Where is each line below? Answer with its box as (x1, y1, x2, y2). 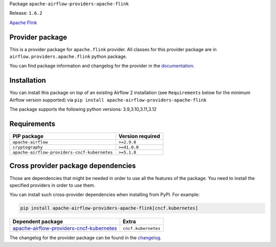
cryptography (12, 145, 43, 150)
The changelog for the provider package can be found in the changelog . (9, 235, 162, 241)
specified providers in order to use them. (9, 182, 96, 188)
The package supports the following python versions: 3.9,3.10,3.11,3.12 (9, 106, 157, 113)
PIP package (12, 133, 43, 140)
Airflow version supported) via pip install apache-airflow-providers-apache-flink (9, 97, 207, 103)
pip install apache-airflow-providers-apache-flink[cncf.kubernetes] (20, 205, 198, 211)
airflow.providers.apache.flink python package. (9, 54, 127, 60)
